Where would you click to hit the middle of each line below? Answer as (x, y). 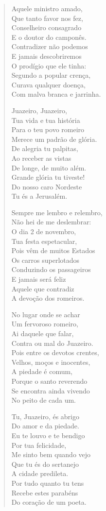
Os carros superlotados (45, 260)
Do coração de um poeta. (49, 502)
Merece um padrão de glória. (54, 139)
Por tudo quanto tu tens (48, 483)
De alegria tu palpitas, (45, 148)
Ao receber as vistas (41, 158)
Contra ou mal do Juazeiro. (52, 343)
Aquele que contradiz (43, 288)
